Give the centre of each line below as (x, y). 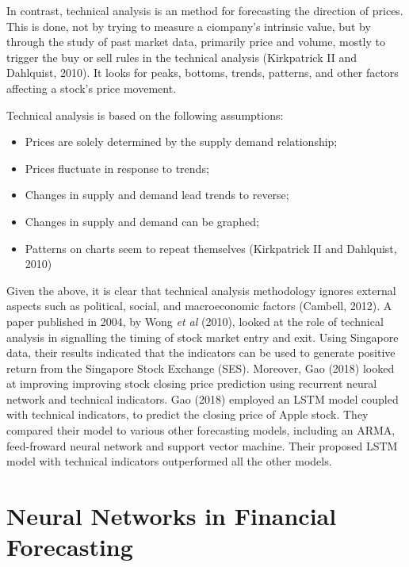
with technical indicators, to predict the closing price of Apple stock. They (187, 414)
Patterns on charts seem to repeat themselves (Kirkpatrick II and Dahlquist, (211, 248)
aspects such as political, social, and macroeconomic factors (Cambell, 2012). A (199, 306)
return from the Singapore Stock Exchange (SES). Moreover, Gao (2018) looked (201, 368)
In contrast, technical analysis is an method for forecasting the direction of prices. (205, 10)
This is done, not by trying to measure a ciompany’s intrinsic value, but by (189, 26)
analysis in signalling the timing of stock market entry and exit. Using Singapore (203, 337)
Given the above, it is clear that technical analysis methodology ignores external (201, 290)
